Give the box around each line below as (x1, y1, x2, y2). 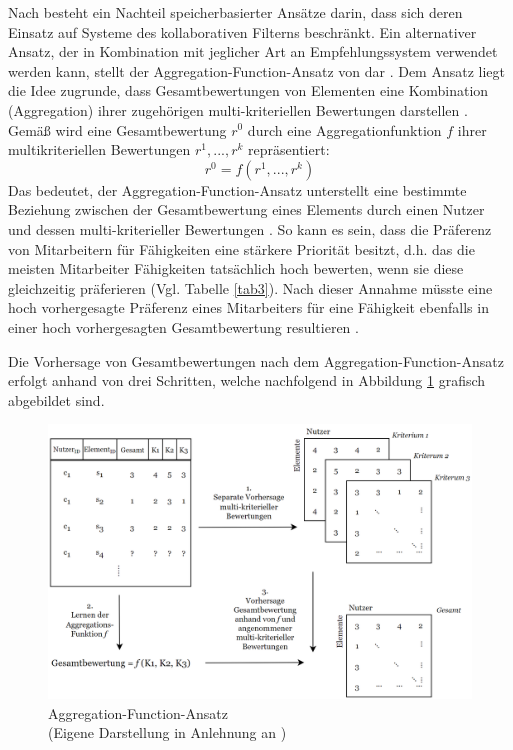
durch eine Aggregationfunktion (247, 119, 442, 140)
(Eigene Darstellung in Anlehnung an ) (48, 722, 287, 743)
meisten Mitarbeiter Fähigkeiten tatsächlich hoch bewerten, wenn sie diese (8, 258, 464, 279)
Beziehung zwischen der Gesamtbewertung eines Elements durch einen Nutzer (8, 199, 485, 220)
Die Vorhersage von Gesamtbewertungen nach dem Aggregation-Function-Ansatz (8, 350, 504, 371)
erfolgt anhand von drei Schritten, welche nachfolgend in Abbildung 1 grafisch (8, 370, 486, 391)
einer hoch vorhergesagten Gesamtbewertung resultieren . (8, 316, 359, 337)
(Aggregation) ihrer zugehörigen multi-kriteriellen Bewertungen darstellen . (8, 99, 468, 120)
